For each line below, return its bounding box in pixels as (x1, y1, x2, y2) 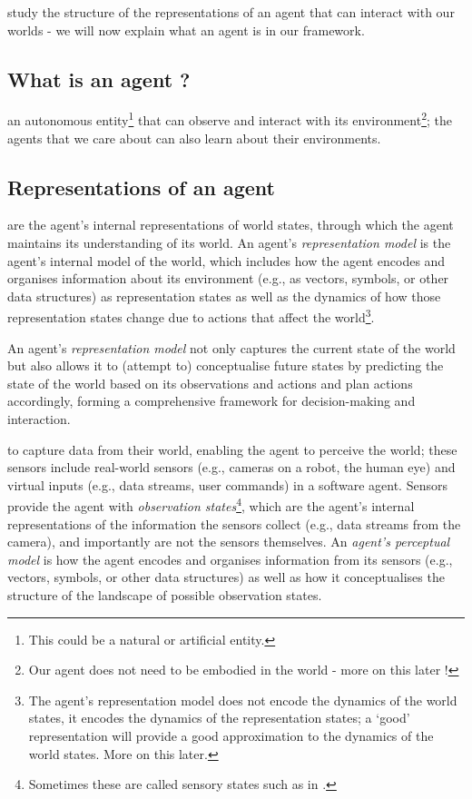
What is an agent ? (7, 64, 191, 93)
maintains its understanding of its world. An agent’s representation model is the (7, 233, 451, 252)
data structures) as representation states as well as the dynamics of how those (7, 286, 441, 305)
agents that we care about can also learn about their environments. (7, 128, 381, 147)
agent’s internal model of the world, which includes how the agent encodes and (7, 251, 446, 270)
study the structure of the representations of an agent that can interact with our (7, 3, 455, 21)
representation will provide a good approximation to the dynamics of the (28, 726, 434, 745)
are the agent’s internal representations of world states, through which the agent (7, 215, 454, 234)
